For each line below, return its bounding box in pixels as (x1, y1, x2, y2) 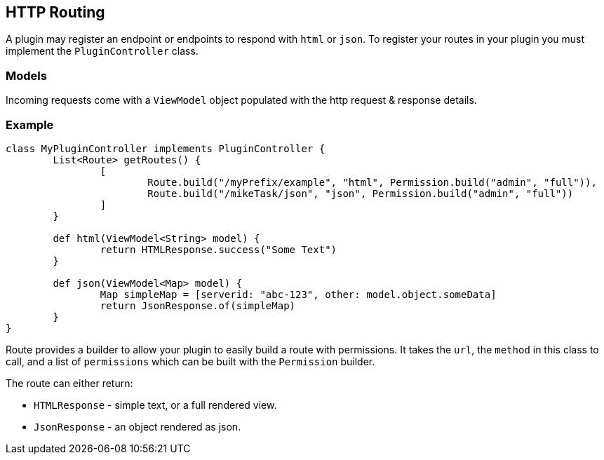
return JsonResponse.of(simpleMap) (100, 299, 296, 311)
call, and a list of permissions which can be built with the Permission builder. (6, 355, 375, 367)
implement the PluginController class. (6, 45, 199, 57)
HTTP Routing (6, 4, 105, 21)
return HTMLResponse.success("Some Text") (100, 243, 337, 255)
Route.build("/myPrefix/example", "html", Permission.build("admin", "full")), (147, 176, 597, 188)
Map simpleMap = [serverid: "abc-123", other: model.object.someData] (100, 288, 497, 300)
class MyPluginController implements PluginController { (6, 142, 326, 154)
